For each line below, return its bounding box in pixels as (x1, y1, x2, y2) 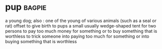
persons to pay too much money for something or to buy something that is (5, 28, 158, 34)
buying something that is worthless (5, 38, 77, 44)
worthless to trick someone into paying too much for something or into (5, 33, 150, 39)
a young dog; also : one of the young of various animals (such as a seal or (5, 18, 157, 24)
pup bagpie (5, 1, 47, 13)
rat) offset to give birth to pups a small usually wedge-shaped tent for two (5, 23, 157, 28)
